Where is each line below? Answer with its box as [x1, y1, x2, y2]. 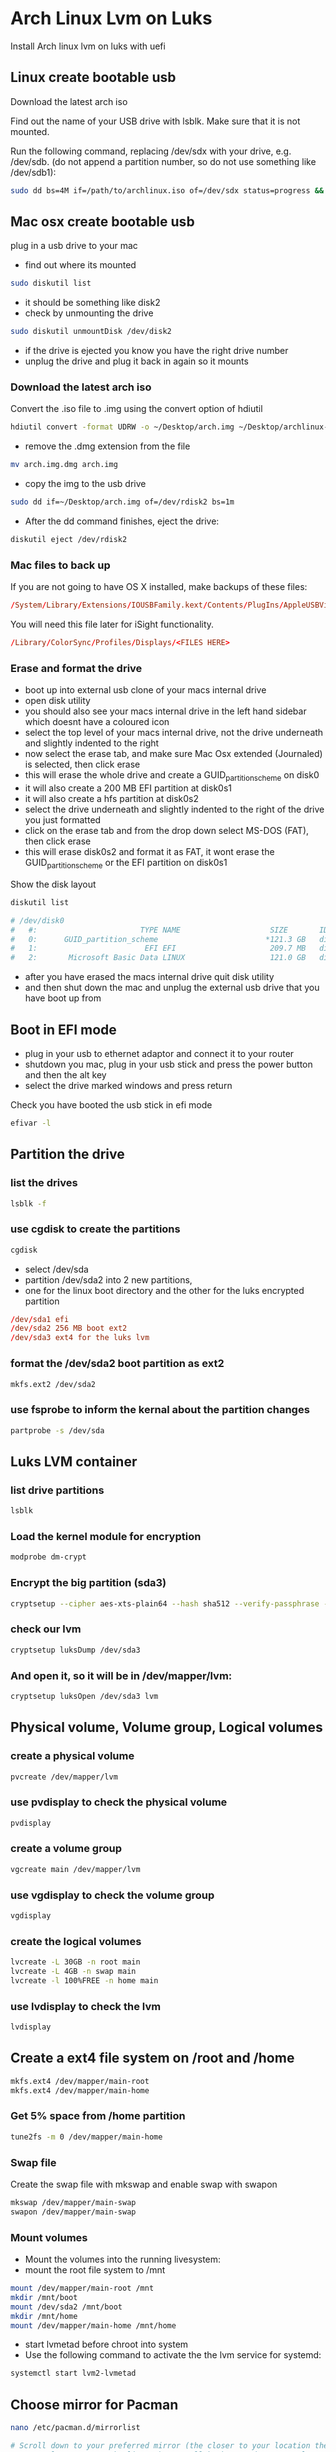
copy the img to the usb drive [24, 478, 147, 490]
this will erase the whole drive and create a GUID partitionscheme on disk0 [24, 769, 320, 784]
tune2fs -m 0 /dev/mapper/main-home [10, 2132, 163, 2142]
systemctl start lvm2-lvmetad [10, 2368, 137, 2379]
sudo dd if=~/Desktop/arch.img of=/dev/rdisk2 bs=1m [10, 497, 235, 507]
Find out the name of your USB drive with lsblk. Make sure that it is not [10, 115, 301, 127]
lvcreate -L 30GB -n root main [10, 1957, 141, 1967]
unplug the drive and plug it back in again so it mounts [24, 355, 249, 367]
